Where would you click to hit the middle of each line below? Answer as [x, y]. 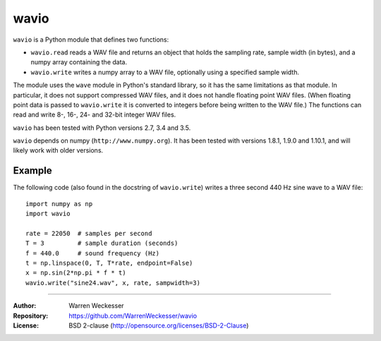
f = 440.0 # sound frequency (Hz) [93, 253]
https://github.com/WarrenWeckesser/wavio [133, 316]
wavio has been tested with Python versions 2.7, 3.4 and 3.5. [102, 128]
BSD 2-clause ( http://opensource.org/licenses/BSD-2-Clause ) [159, 325]
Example [32, 170]
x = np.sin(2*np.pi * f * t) [76, 273]
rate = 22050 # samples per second [89, 233]
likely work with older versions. [58, 150]
